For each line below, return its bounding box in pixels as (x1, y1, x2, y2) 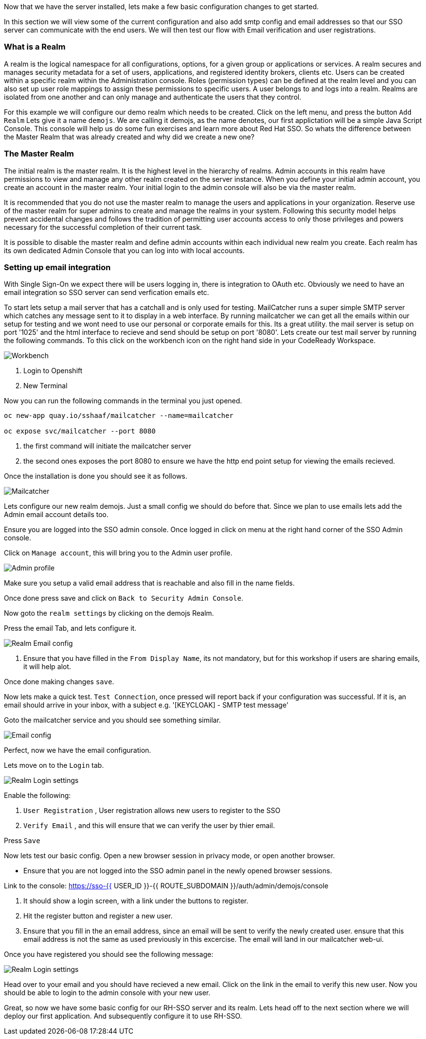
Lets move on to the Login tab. (4, 761, 104, 770)
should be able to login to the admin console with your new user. (4, 988, 211, 997)
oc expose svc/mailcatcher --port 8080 (4, 427, 156, 435)
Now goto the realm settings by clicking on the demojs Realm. (4, 609, 214, 618)
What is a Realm (4, 42, 66, 52)
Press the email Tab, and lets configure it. (4, 624, 137, 633)
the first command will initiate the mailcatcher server (23, 442, 192, 450)
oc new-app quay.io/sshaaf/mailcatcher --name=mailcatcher (4, 412, 234, 420)
